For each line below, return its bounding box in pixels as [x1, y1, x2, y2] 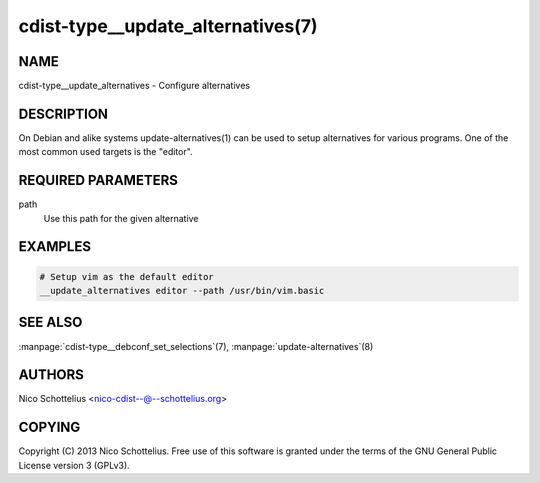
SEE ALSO [18, 314, 83, 331]
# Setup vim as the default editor [39, 271, 214, 282]
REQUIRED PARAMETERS [18, 172, 179, 189]
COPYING [18, 419, 81, 436]
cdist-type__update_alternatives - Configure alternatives [18, 80, 250, 92]
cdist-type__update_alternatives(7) [18, 15, 319, 37]
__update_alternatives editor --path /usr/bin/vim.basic [39, 285, 325, 297]
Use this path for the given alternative [43, 212, 199, 224]
